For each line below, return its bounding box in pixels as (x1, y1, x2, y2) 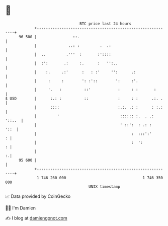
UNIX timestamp (88, 184, 121, 189)
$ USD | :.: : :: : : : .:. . (5, 96, 163, 101)
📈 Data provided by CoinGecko (5, 193, 71, 199)
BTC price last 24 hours (79, 21, 132, 26)
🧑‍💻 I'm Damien (5, 205, 36, 211)
